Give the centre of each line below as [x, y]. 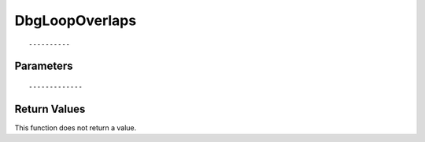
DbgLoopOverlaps [76, 20]
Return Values [50, 109]
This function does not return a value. [76, 127]
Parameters [44, 66]
